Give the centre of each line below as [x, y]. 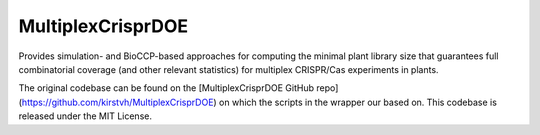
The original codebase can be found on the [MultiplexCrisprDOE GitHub [166, 88]
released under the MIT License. [85, 116]
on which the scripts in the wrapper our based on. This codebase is [357, 102]
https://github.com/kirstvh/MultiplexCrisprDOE [117, 102]
